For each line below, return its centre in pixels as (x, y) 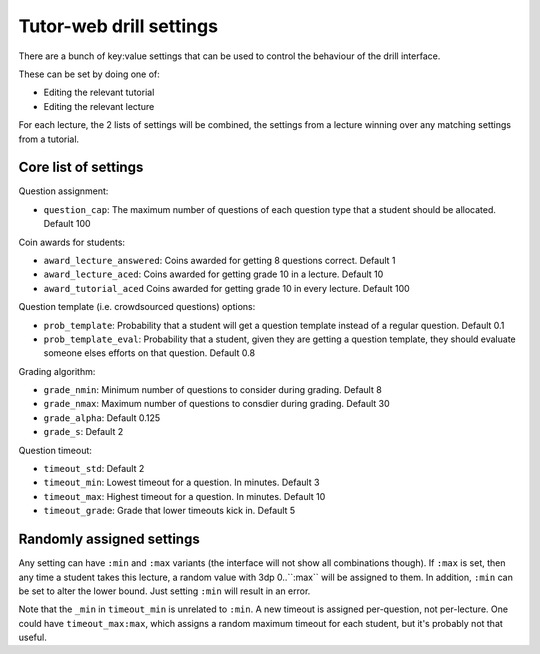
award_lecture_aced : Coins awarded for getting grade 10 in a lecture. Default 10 (213, 274)
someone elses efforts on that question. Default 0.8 (149, 353)
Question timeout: (55, 450)
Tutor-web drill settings (118, 26)
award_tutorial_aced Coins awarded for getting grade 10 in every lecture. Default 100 (226, 288)
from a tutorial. (49, 139)
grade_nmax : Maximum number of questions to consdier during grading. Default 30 (216, 404)
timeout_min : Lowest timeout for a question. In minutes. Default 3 (181, 482)
